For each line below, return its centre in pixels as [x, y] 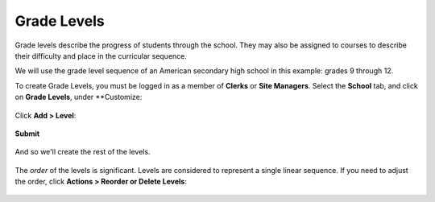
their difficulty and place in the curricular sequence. [101, 56]
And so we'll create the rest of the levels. [83, 152]
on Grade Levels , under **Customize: [79, 97]
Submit [27, 134]
